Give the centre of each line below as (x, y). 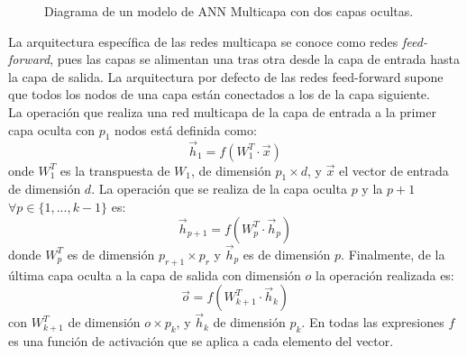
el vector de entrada (394, 170)
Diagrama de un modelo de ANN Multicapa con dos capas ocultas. (229, 11)
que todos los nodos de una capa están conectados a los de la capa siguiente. (219, 94)
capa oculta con (52, 129)
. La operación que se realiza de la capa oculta (219, 189)
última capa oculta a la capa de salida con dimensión (155, 274)
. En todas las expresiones (373, 322)
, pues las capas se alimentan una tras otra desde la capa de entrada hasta (255, 59)
